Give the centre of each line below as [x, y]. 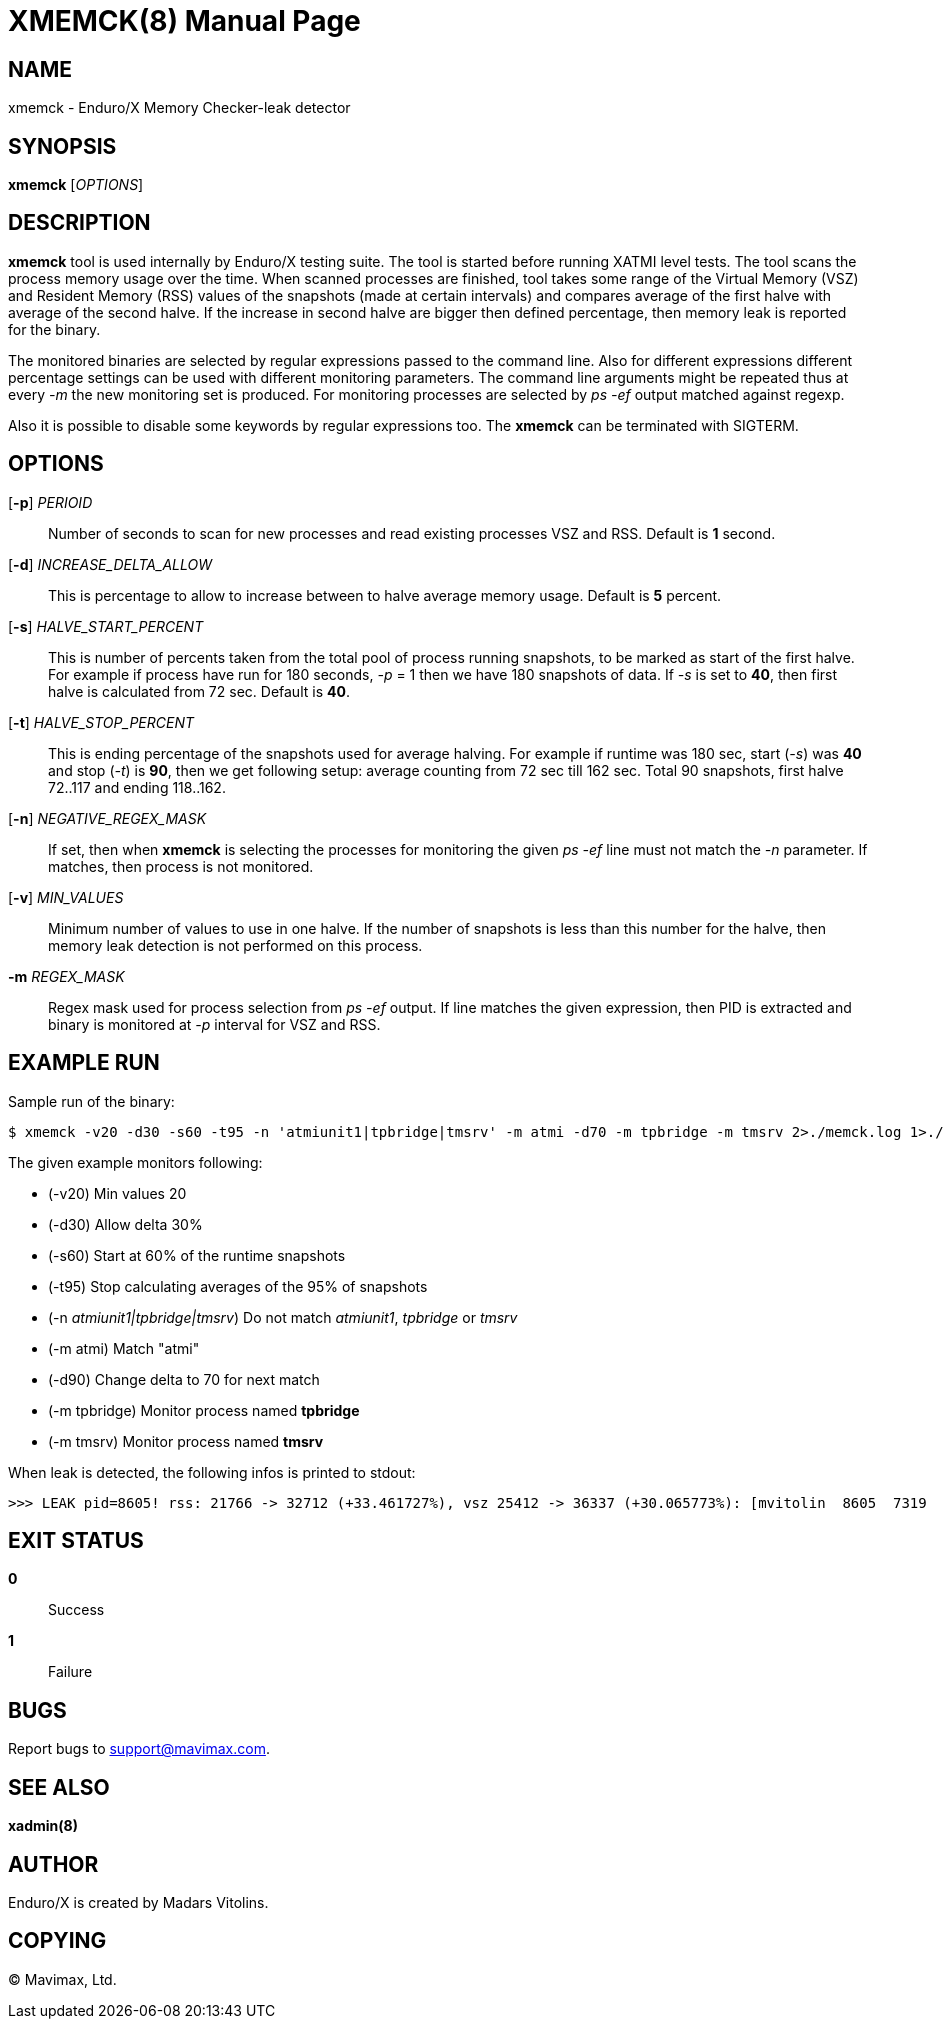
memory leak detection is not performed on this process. [235, 945]
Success [76, 1610]
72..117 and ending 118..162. [137, 787]
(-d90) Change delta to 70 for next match [184, 1379]
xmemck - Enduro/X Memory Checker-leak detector [179, 108]
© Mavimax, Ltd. [62, 1979]
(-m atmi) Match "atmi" [124, 1348]
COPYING [57, 1941]
